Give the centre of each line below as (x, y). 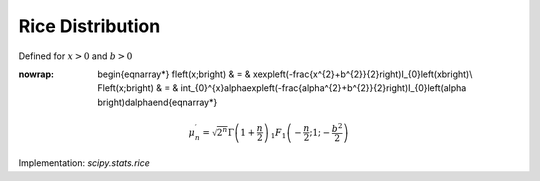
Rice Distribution (89, 26)
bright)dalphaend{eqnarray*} (157, 102)
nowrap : (36, 74)
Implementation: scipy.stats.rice (84, 163)
